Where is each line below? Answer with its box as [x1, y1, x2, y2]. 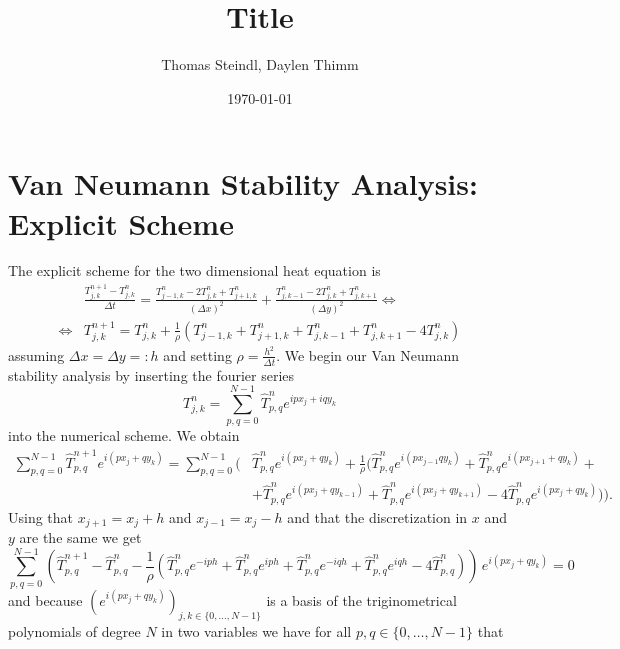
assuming [8, 344, 65, 365]
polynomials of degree [8, 620, 141, 641]
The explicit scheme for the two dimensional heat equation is [8, 260, 381, 281]
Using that [8, 506, 74, 527]
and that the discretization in [287, 506, 468, 527]
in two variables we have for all [161, 620, 352, 641]
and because [8, 589, 83, 610]
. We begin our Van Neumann [276, 344, 460, 365]
